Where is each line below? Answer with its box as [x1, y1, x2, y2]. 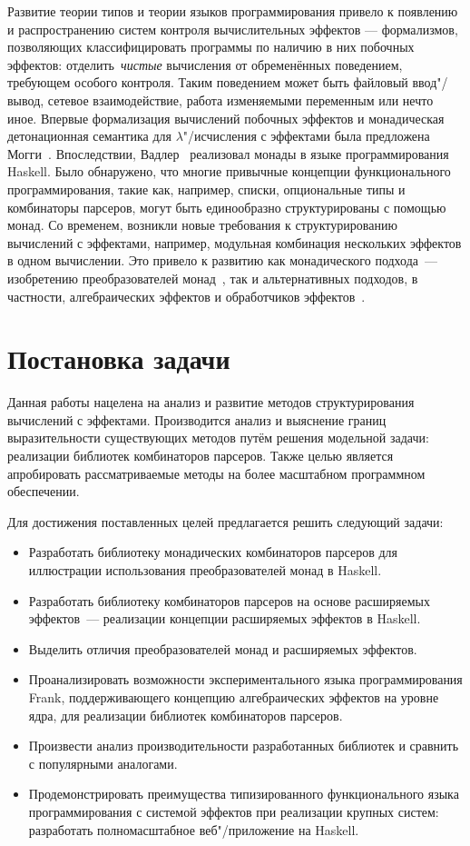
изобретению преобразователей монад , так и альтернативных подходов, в [7, 268, 418, 287]
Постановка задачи [7, 340, 230, 377]
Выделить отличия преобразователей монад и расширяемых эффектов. [28, 639, 417, 658]
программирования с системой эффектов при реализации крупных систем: [28, 801, 439, 821]
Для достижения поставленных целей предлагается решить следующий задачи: [7, 512, 444, 531]
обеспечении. [7, 482, 80, 501]
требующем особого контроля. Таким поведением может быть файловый [7, 73, 408, 92]
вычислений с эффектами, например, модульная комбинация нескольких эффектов [7, 233, 462, 252]
